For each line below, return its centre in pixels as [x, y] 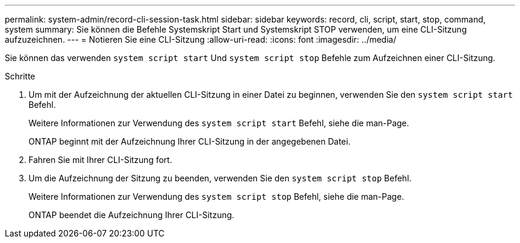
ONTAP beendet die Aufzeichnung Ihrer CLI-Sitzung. [131, 215]
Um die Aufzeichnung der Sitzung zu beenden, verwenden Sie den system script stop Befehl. [220, 178]
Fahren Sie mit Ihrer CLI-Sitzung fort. [100, 160]
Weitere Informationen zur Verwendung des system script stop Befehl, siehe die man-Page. [216, 196]
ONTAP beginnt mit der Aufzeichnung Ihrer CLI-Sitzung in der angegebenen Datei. [190, 141]
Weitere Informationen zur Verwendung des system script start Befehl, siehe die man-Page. [219, 123]
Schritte [20, 76]
